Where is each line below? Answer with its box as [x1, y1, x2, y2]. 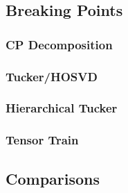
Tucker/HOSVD [6, 67, 98, 85]
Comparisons [6, 167, 100, 189]
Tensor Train [6, 131, 79, 149]
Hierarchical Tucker [6, 99, 118, 117]
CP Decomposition [6, 35, 113, 53]
